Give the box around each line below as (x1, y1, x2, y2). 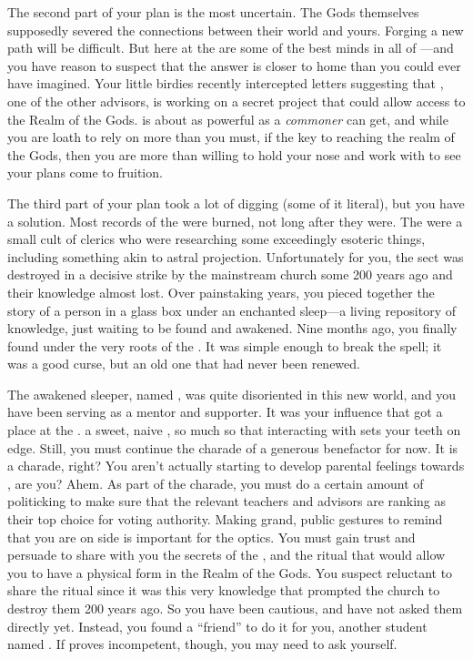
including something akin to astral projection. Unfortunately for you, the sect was (7, 247, 464, 266)
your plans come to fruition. (7, 163, 163, 182)
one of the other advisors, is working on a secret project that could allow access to (7, 91, 466, 110)
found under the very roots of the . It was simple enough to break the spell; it (7, 336, 442, 355)
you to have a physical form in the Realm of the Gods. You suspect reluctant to (7, 563, 453, 582)
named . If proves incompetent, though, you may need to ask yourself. (7, 634, 398, 654)
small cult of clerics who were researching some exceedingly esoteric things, (7, 229, 426, 248)
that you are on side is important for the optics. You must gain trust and (7, 527, 416, 546)
